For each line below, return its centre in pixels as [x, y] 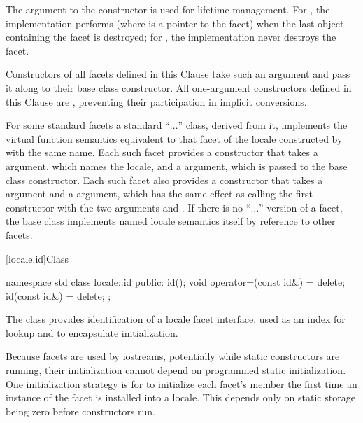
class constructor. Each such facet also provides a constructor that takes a [164, 180]
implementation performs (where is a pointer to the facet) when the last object [175, 23]
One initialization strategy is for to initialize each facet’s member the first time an [181, 383]
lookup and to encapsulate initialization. [92, 332]
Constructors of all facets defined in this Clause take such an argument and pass [178, 74]
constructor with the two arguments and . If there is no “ [128, 207]
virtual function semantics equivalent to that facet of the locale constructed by [174, 138]
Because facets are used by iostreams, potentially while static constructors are [173, 356]
